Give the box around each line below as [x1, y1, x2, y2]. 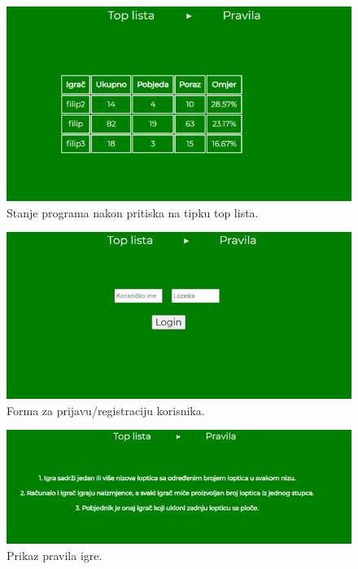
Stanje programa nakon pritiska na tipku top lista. [7, 204, 259, 221]
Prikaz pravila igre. [7, 546, 103, 563]
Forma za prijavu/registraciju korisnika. [7, 401, 205, 418]
